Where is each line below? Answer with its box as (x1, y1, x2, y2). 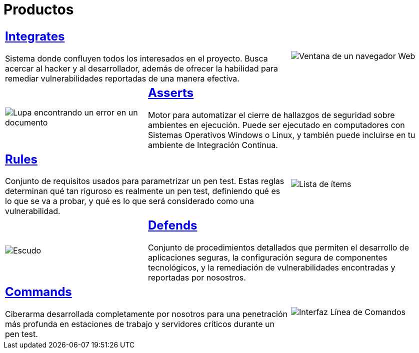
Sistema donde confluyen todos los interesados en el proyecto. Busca (5, 53, 268, 63)
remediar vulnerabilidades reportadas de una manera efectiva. (5, 73, 239, 83)
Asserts (147, 85, 194, 100)
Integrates (5, 28, 65, 43)
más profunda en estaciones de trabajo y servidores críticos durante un (5, 319, 275, 329)
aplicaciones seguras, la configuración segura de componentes (147, 252, 387, 263)
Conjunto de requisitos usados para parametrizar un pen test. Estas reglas (5, 176, 284, 186)
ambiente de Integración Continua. (147, 139, 278, 150)
